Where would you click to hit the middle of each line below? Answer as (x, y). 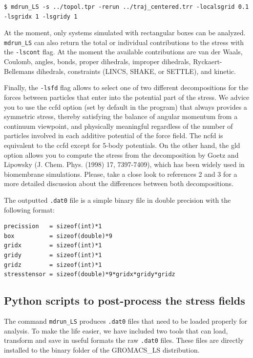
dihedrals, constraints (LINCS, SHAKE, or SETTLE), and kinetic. (136, 71)
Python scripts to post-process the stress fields (125, 300)
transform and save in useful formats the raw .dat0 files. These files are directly (124, 340)
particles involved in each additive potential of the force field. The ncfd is (114, 135)
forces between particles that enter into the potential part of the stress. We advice (127, 97)
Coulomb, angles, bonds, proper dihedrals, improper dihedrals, (97, 61)
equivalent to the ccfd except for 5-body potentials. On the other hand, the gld (122, 145)
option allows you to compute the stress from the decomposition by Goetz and (121, 155)
